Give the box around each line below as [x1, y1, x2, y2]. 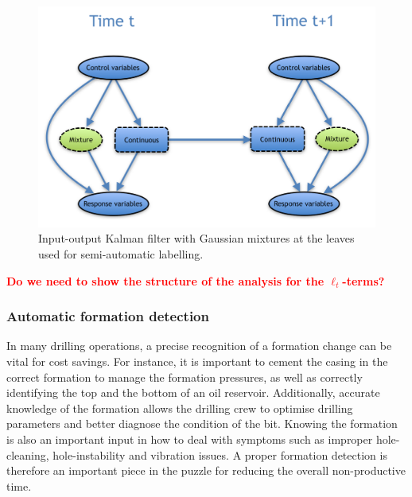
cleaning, [6, 446, 49, 463]
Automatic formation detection [6, 306, 209, 326]
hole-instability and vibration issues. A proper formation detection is [52, 446, 387, 463]
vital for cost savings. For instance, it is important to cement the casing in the [6, 353, 388, 370]
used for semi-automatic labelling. [38, 246, 204, 262]
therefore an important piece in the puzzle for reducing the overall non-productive [6, 462, 406, 479]
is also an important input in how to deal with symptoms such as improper [6, 430, 373, 447]
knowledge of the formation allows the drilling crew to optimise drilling [6, 399, 353, 416]
